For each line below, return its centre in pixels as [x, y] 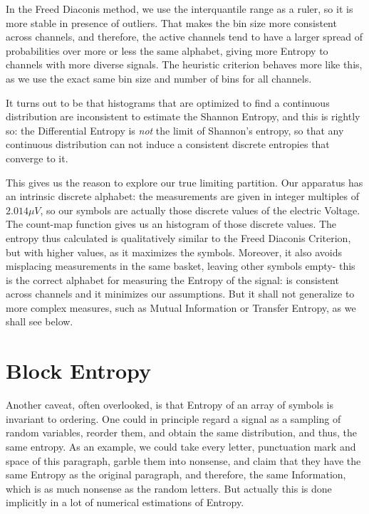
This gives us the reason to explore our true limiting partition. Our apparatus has [184, 182]
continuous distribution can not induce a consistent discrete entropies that [168, 144]
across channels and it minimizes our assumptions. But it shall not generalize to [180, 294]
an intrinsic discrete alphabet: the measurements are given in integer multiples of [183, 196]
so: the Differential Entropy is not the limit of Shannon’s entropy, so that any [175, 130]
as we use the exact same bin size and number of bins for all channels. [159, 78]
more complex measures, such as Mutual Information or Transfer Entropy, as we [181, 307]
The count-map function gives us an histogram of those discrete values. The [171, 224]
